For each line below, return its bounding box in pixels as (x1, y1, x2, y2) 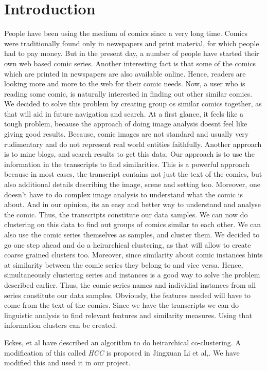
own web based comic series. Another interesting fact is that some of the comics (4, 58, 256, 68)
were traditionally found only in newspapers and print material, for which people (4, 38, 259, 48)
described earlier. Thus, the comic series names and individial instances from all (4, 279, 256, 290)
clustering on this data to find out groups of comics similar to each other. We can (4, 219, 261, 230)
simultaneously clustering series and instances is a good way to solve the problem (4, 269, 260, 280)
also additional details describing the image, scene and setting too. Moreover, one (4, 179, 260, 190)
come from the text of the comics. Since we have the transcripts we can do (4, 300, 239, 310)
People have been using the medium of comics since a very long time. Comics (4, 28, 247, 39)
